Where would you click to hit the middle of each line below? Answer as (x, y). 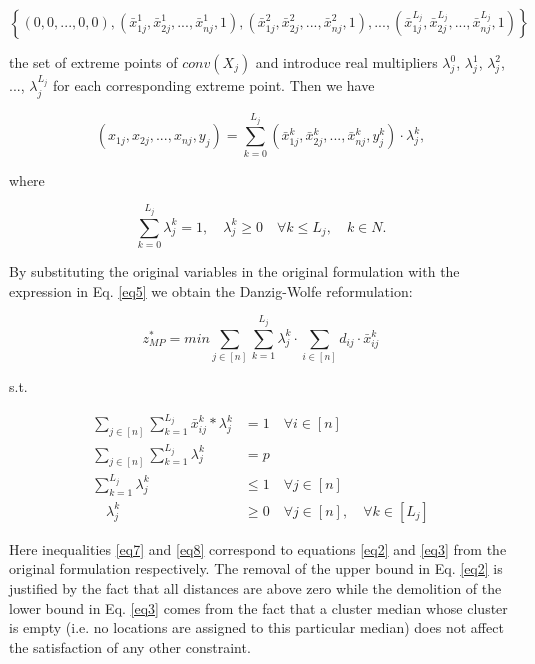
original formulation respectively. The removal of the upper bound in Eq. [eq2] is (256, 568)
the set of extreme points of (93, 62)
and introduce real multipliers (346, 62)
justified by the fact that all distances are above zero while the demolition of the (255, 587)
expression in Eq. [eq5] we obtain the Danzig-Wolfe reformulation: (211, 290)
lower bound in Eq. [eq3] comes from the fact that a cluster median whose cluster (258, 607)
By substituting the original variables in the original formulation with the (234, 271)
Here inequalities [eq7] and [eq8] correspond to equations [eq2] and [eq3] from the (258, 548)
